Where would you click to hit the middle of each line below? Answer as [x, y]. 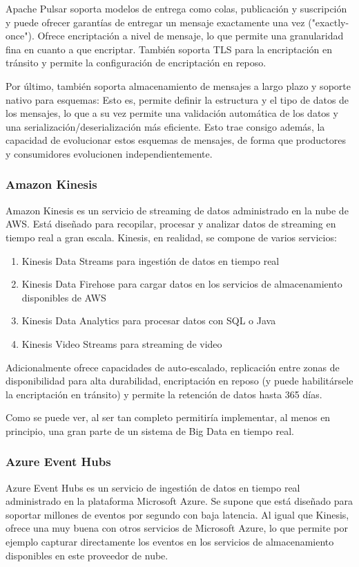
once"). [20, 36]
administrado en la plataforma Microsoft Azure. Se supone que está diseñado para [179, 501]
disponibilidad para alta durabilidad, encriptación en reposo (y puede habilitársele [179, 381]
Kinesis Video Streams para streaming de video [122, 343]
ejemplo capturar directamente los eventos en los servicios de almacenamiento [170, 542]
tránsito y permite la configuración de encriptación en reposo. [136, 63]
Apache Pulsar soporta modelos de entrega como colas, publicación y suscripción [176, 8]
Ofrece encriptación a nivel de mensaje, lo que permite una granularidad [191, 36]
